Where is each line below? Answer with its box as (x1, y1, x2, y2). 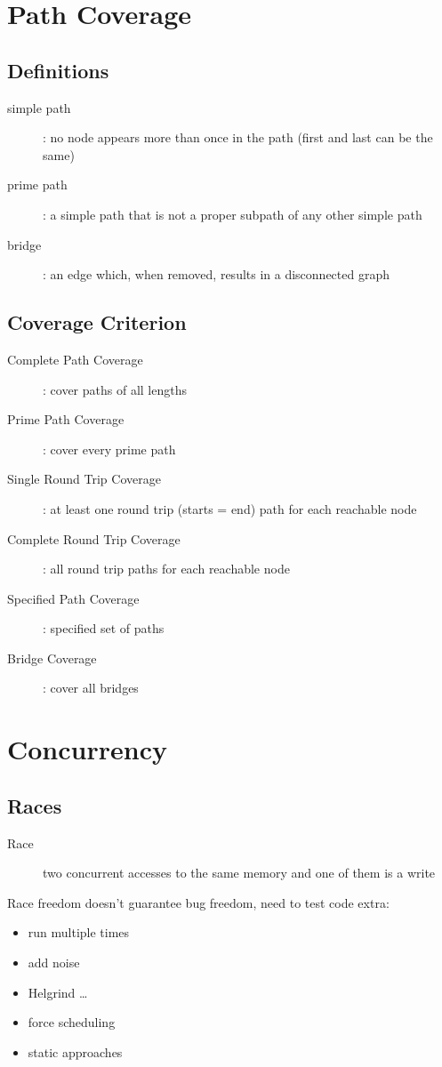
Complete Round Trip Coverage (7, 529, 181, 548)
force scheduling (28, 1013, 116, 1031)
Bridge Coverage (7, 648, 97, 667)
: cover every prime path (43, 439, 176, 458)
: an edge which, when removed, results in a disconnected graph (43, 265, 390, 284)
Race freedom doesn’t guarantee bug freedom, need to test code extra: (7, 893, 390, 911)
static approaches (28, 1042, 123, 1061)
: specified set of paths (43, 619, 165, 638)
